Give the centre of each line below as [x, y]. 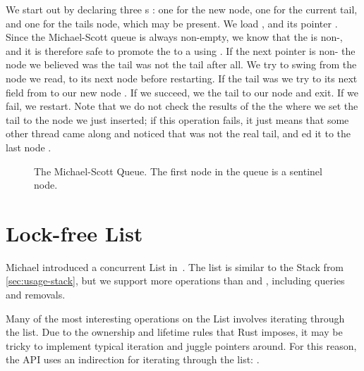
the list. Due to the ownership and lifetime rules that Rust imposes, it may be [174, 332]
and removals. [36, 295]
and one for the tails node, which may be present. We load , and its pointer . [172, 23]
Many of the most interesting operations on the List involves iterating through [175, 318]
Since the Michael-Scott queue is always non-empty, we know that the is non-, [174, 37]
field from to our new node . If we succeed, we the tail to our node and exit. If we [182, 92]
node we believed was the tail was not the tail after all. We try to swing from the [181, 64]
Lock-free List [74, 233]
